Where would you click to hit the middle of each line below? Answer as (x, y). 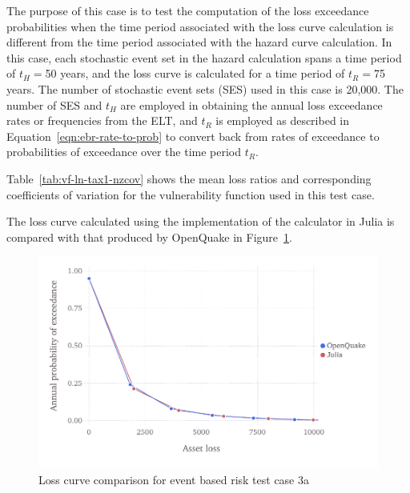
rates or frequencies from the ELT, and (102, 120)
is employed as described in (283, 120)
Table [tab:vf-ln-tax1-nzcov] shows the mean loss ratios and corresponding (189, 178)
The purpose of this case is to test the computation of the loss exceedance (188, 10)
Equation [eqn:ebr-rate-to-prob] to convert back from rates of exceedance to (193, 136)
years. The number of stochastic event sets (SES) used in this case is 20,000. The (205, 88)
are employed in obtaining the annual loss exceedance (251, 104)
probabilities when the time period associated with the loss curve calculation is (200, 26)
